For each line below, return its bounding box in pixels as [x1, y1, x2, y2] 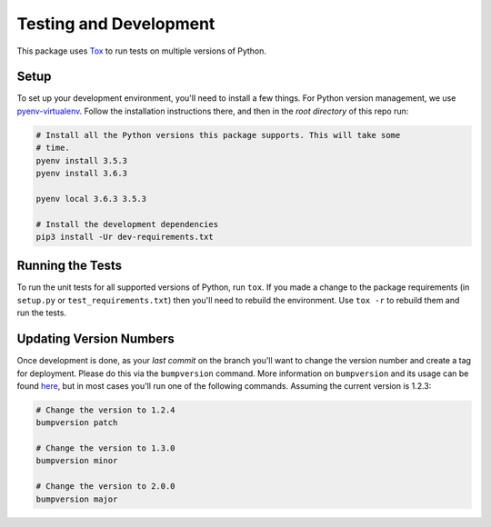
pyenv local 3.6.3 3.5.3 [35, 194, 147, 204]
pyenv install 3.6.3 [35, 168, 127, 178]
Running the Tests [16, 258, 123, 273]
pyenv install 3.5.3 [35, 155, 127, 165]
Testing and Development [16, 14, 215, 34]
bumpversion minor [35, 455, 118, 466]
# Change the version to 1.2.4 [35, 404, 176, 415]
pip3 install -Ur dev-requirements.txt [35, 232, 214, 242]
